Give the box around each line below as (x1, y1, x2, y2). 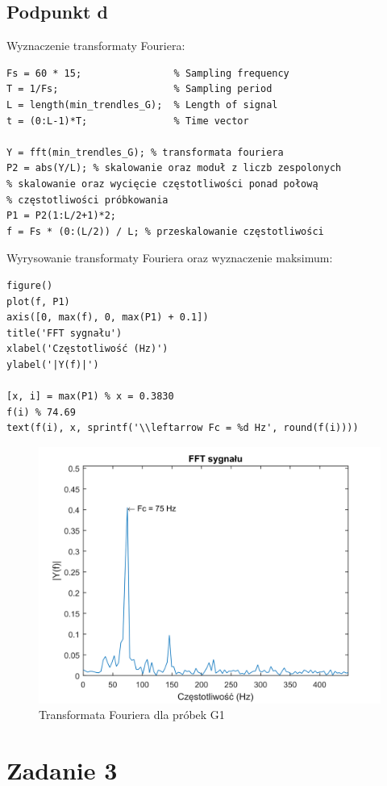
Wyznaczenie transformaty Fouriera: (6, 37, 185, 54)
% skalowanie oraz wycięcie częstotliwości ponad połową (6, 178, 318, 190)
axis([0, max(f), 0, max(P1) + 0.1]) (6, 311, 209, 324)
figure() (6, 279, 53, 291)
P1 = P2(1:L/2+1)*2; (6, 210, 117, 222)
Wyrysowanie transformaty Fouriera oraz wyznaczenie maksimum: (6, 249, 333, 266)
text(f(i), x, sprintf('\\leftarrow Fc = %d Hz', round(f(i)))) (6, 422, 359, 434)
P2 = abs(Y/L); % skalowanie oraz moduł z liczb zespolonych (6, 162, 342, 174)
